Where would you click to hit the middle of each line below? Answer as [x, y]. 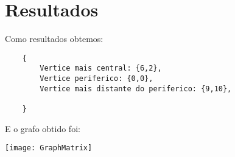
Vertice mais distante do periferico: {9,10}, [136, 89]
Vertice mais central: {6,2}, [101, 68]
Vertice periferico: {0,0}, [96, 79]
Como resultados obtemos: [54, 39]
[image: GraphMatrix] [49, 148]
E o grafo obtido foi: [43, 128]
